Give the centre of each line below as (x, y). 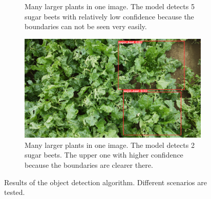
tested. (15, 192)
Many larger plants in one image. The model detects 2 (110, 145)
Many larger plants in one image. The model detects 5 (110, 6)
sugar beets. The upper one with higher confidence (104, 155)
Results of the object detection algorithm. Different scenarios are (105, 182)
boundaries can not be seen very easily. (86, 26)
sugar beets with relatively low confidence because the (109, 16)
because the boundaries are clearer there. (89, 165)
